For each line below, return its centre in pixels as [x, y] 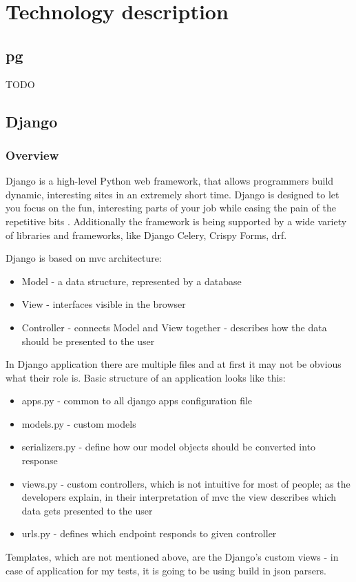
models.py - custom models [79, 423]
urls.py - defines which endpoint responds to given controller [149, 533]
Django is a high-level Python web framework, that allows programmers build [170, 181]
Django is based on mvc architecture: [84, 258]
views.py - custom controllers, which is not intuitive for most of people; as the [186, 483]
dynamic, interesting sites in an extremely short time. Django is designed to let [172, 194]
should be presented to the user [88, 341]
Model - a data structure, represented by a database [132, 281]
